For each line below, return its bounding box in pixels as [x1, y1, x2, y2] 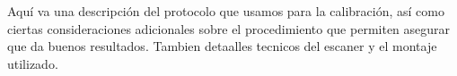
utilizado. [7, 54, 58, 72]
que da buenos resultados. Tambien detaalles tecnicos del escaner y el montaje [7, 37, 437, 55]
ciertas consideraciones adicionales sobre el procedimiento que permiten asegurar [7, 19, 451, 38]
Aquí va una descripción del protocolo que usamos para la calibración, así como [7, 2, 444, 20]
